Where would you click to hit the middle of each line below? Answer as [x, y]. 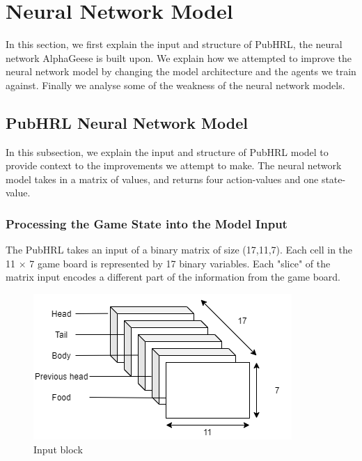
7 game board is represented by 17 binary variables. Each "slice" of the [180, 263]
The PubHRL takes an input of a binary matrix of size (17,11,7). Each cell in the [179, 250]
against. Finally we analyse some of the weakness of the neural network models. [175, 85]
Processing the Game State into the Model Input [147, 224]
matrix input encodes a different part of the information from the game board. [173, 277]
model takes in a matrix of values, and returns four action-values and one [162, 179]
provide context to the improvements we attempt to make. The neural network [174, 165]
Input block [58, 449]
